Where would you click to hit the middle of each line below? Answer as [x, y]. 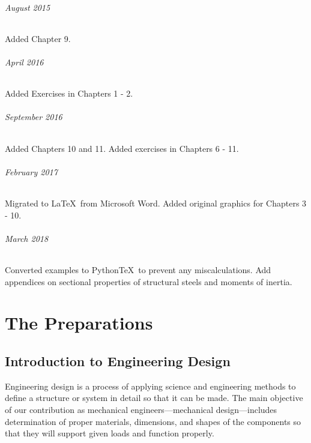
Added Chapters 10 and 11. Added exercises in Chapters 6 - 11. [122, 148]
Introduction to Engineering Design [118, 360]
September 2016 [34, 117]
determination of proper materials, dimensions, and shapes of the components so [153, 421]
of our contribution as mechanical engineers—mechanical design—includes [141, 409]
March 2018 [27, 238]
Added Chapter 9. [38, 38]
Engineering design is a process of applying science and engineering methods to [150, 386]
